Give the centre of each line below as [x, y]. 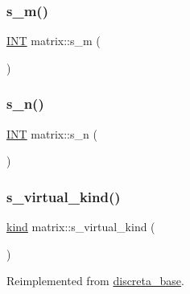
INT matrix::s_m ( [54, 41]
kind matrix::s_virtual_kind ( [81, 227]
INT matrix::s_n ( [52, 133]
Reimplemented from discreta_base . [95, 281]
